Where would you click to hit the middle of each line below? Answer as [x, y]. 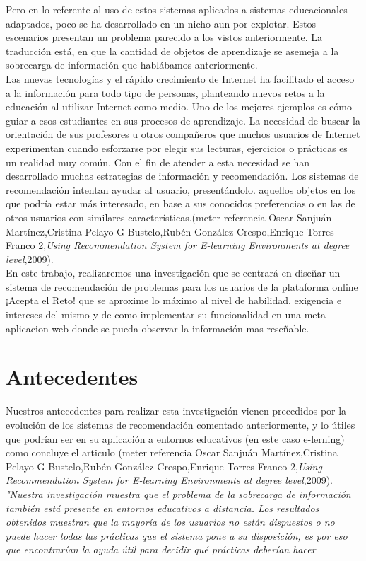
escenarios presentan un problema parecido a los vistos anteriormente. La [164, 37]
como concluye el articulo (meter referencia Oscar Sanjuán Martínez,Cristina [172, 452]
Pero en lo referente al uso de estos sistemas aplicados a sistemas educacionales [177, 9]
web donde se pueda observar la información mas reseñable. [181, 328]
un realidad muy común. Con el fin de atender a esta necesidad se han [158, 162]
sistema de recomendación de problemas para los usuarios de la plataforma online [182, 286]
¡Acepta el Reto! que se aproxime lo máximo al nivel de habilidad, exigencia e [174, 300]
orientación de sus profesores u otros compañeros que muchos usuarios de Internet [183, 134]
